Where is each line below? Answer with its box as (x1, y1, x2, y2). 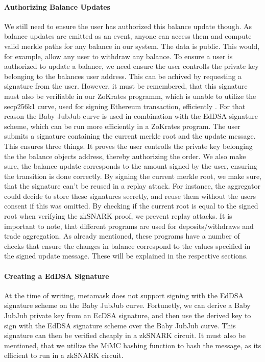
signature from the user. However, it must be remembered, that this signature (4, 81, 248, 91)
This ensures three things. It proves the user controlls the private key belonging (4, 140, 253, 151)
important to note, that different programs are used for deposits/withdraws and (4, 220, 254, 231)
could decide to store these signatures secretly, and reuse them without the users (4, 190, 256, 201)
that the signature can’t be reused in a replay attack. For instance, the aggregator (4, 180, 260, 191)
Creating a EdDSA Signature (4, 270, 109, 281)
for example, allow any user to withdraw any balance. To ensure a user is (4, 50, 233, 61)
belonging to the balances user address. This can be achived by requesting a (4, 70, 242, 81)
